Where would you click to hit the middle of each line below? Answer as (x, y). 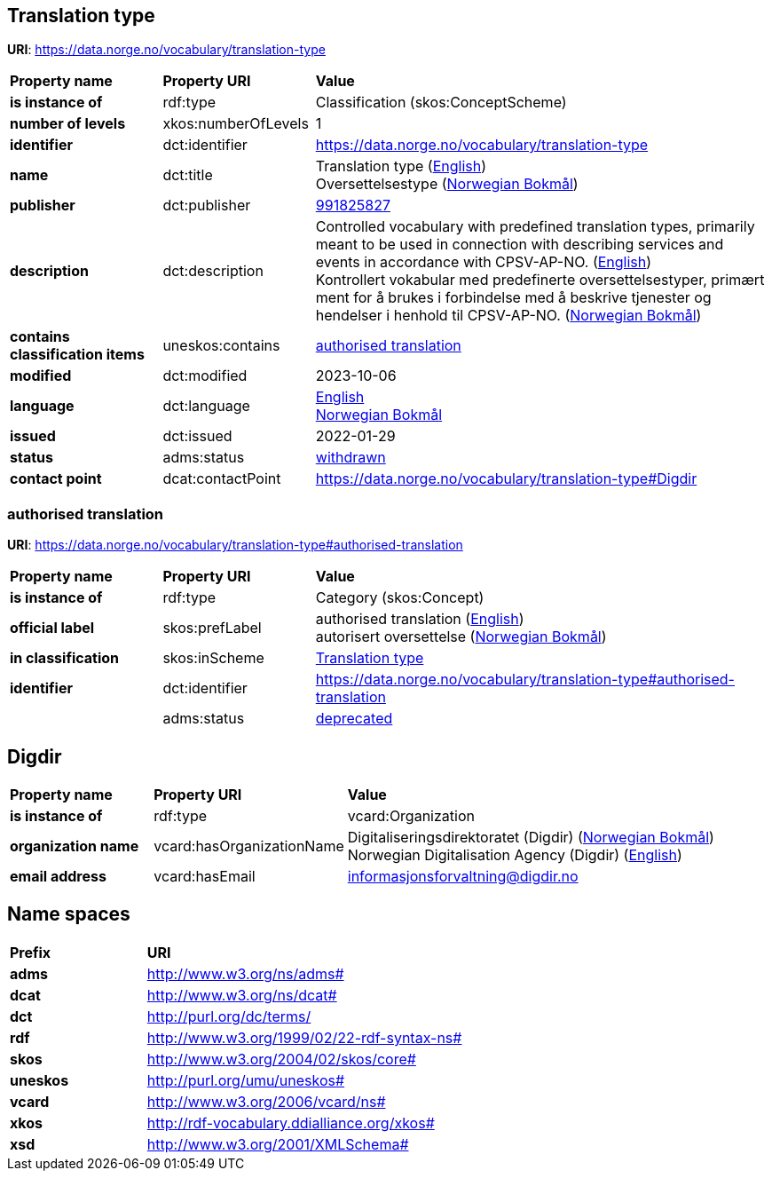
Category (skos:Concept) (400, 598)
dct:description (213, 271)
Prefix (31, 952)
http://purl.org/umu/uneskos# (246, 1080)
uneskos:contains (221, 346)
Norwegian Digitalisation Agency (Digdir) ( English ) (515, 855)
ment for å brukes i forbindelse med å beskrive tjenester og (513, 298)
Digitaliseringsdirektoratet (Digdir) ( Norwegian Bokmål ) (531, 838)
